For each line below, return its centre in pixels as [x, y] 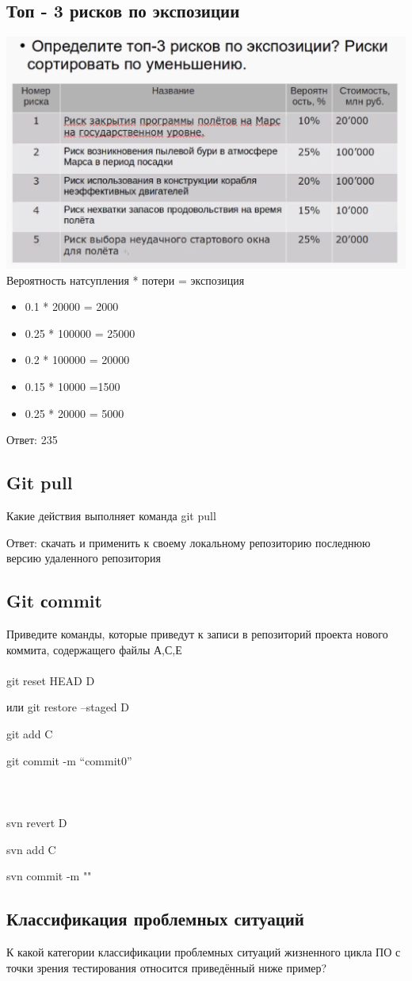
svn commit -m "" [49, 876]
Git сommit [54, 601]
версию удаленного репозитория [84, 558]
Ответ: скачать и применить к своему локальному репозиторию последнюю [189, 542]
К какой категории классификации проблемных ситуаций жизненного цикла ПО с [204, 951]
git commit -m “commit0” [69, 760]
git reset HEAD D [51, 680]
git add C [30, 733]
